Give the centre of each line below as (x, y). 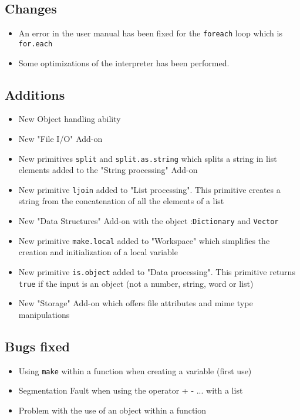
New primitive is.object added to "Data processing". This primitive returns (157, 271)
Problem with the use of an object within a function (112, 410)
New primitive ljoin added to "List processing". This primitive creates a (149, 189)
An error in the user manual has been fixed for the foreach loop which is (150, 33)
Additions (35, 94)
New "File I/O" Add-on (60, 138)
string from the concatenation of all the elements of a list (121, 201)
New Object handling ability (70, 119)
